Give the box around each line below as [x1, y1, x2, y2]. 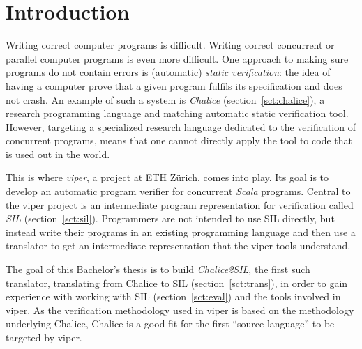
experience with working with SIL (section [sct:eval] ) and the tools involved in [6, 289, 341, 304]
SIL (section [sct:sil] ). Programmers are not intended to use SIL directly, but [6, 211, 335, 226]
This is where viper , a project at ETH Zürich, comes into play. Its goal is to [6, 170, 329, 185]
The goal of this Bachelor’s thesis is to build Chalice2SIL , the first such [6, 262, 310, 277]
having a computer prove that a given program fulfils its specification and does [6, 78, 342, 93]
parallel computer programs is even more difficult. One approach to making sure [6, 51, 349, 65]
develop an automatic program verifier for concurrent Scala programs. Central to [6, 184, 351, 199]
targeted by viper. [6, 330, 82, 344]
